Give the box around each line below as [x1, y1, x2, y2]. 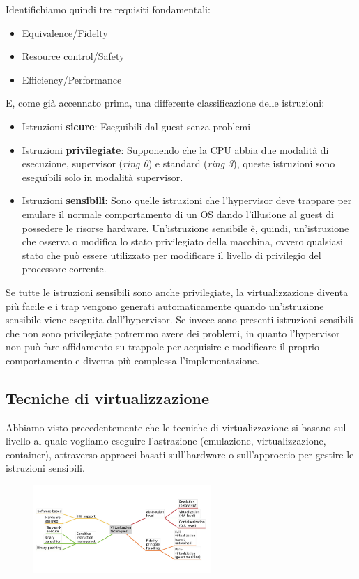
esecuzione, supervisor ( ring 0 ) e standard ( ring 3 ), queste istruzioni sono [22, 156, 335, 171]
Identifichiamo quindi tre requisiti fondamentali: [6, 2, 211, 16]
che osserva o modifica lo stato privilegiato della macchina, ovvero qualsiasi [22, 234, 343, 249]
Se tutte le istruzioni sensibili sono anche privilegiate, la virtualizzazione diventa [6, 284, 349, 299]
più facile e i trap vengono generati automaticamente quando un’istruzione [6, 298, 324, 313]
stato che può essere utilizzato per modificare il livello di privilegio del [22, 247, 321, 262]
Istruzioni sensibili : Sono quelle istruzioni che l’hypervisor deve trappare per [22, 193, 352, 208]
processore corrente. [22, 261, 107, 276]
